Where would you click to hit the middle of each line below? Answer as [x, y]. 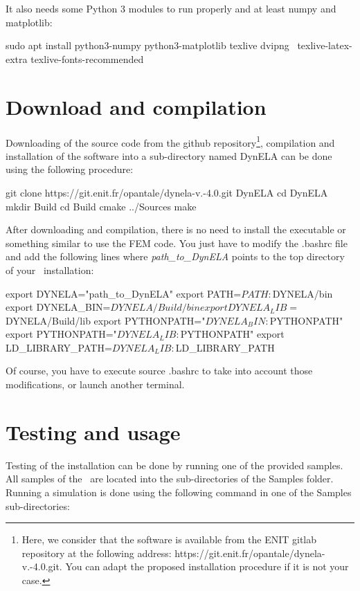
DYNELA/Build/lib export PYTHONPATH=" [106, 320]
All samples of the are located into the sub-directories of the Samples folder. [170, 479]
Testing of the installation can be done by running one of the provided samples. [174, 465]
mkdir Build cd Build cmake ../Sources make [101, 206]
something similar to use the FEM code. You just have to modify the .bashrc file [177, 243]
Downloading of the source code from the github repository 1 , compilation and [170, 141]
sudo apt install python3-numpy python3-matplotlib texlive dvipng [147, 45]
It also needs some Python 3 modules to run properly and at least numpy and [171, 8]
